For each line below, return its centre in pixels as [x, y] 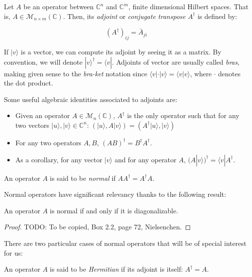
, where [201, 73]
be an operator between [59, 6]
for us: [13, 252]
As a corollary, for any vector [59, 159]
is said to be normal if [83, 178]
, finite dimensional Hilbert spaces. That [188, 6]
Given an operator [43, 115]
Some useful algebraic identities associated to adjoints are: [91, 99]
